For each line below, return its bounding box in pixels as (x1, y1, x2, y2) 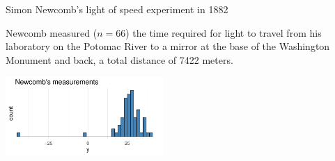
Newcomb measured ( (6, 25, 98, 40)
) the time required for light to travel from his (125, 25, 322, 40)
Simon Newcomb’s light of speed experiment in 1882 (6, 2, 228, 16)
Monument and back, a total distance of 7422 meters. (6, 52, 233, 67)
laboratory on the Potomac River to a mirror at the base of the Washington (6, 39, 330, 53)
